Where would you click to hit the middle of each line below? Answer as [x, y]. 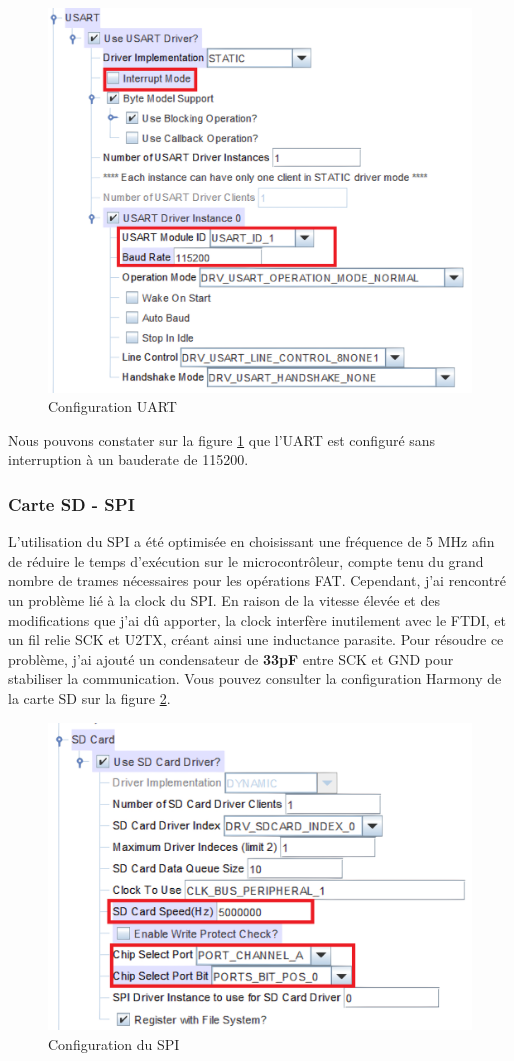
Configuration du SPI [114, 1043]
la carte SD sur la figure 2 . [89, 698]
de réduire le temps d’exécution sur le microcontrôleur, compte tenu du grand [246, 560]
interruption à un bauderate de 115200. [128, 459]
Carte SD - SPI [71, 503]
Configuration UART [112, 406]
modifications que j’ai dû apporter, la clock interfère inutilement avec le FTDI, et [257, 619]
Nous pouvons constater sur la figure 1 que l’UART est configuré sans [222, 439]
